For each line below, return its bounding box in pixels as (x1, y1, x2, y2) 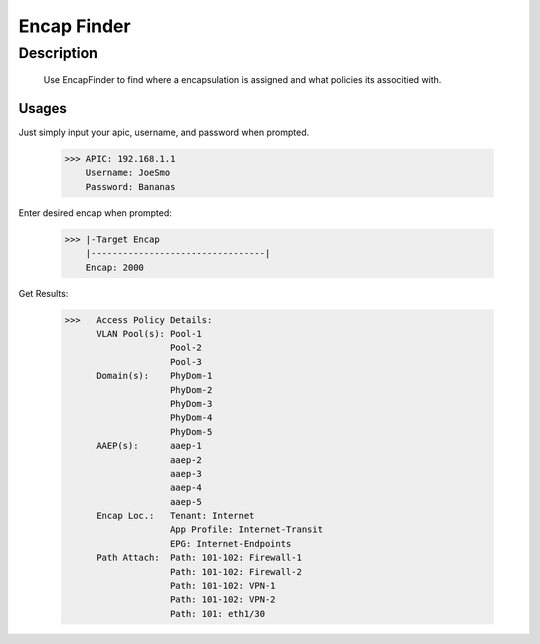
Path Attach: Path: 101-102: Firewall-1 (96, 552, 302, 564)
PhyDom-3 (170, 398, 213, 409)
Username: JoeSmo (85, 167, 171, 179)
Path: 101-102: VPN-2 (170, 594, 276, 605)
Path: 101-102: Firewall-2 (170, 566, 302, 577)
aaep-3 (170, 468, 202, 479)
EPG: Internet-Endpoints (170, 538, 292, 549)
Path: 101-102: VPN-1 (170, 580, 276, 592)
